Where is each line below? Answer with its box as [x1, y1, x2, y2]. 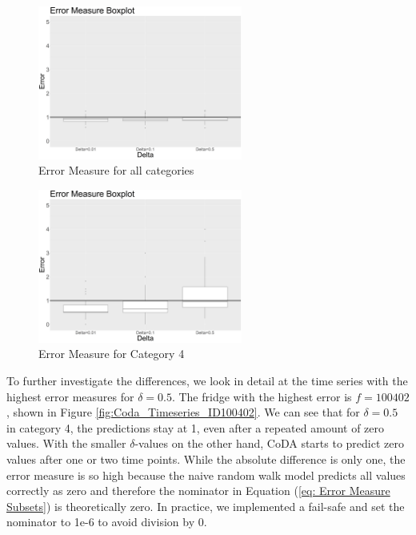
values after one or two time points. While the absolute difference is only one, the [6, 450, 406, 467]
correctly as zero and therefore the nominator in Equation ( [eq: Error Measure [6, 482, 390, 499]
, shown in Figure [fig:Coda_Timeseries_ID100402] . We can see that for [6, 404, 360, 420]
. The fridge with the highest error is [171, 388, 352, 404]
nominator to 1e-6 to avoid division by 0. [6, 513, 207, 530]
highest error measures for [6, 388, 134, 404]
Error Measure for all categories [38, 162, 194, 179]
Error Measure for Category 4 [38, 345, 185, 362]
